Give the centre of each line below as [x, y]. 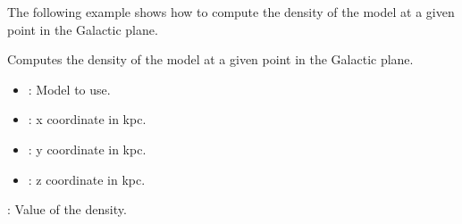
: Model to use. [69, 89]
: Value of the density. [67, 209]
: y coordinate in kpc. [87, 149]
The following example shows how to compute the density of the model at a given [231, 12]
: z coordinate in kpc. [87, 179]
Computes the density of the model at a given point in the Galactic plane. [210, 59]
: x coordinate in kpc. [87, 119]
